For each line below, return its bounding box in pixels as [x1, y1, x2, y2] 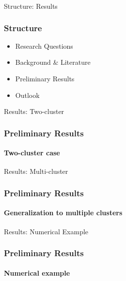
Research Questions [15, 40, 73, 51]
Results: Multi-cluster [4, 166, 68, 176]
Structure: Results [4, 1, 58, 11]
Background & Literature [15, 57, 91, 67]
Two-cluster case [4, 148, 60, 158]
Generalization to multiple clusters [4, 207, 123, 218]
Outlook [15, 90, 40, 100]
